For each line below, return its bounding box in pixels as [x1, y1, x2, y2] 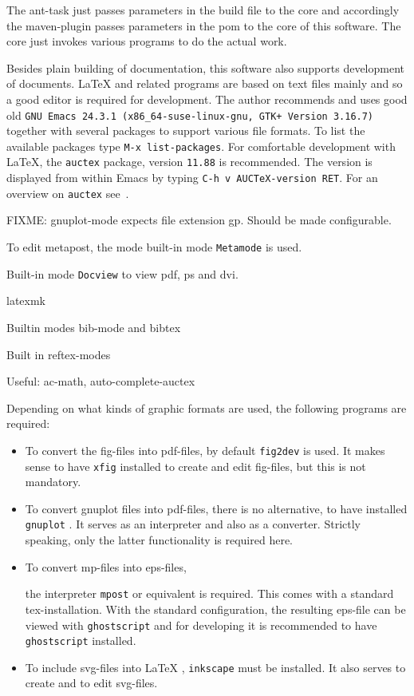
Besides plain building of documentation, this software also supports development [6, 59, 404, 76]
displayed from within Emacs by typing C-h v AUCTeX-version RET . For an [6, 169, 378, 186]
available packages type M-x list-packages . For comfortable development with [6, 137, 396, 154]
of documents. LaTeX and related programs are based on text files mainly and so [6, 75, 403, 92]
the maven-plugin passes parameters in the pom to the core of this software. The [6, 17, 401, 34]
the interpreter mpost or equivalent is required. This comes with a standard [25, 585, 394, 602]
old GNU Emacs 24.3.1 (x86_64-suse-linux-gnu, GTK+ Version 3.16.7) [6, 106, 374, 123]
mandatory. [25, 473, 81, 490]
